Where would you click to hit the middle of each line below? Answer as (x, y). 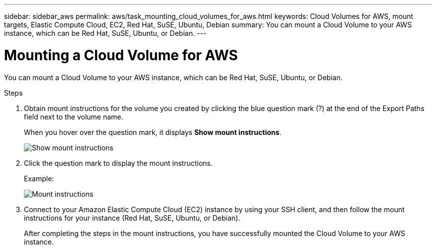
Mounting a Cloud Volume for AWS (121, 55)
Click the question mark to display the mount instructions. (118, 163)
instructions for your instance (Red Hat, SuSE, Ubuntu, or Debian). (132, 218)
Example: (39, 178)
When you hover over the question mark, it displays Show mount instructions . (153, 132)
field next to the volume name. (74, 117)
